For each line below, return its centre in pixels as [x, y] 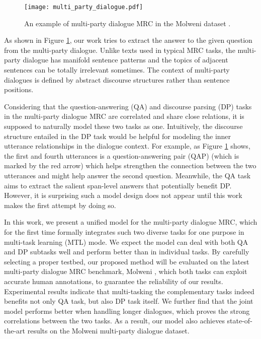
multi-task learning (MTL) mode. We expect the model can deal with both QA [126, 242]
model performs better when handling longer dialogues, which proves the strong [127, 311]
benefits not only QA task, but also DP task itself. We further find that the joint [129, 301]
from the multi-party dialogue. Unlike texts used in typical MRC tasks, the [120, 50]
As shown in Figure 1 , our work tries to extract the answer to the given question [128, 40]
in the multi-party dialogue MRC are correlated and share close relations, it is [124, 116]
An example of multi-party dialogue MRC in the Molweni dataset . [127, 23]
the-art [15, 330]
